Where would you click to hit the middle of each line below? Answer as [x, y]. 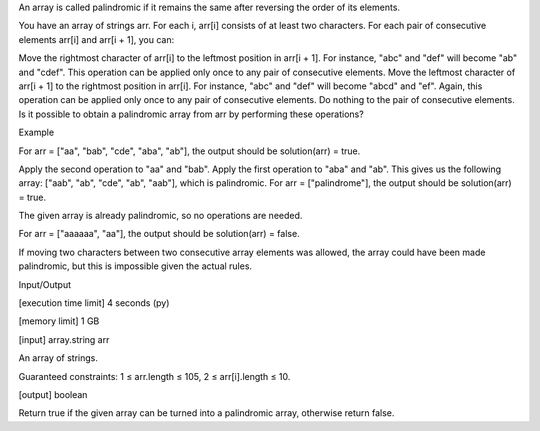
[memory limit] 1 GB [59, 321]
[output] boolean [53, 394]
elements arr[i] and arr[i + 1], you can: [96, 39]
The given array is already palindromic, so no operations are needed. [160, 216]
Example [36, 132]
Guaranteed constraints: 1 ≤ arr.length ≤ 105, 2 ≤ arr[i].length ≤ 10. [154, 376]
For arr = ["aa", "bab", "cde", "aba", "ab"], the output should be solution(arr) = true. [189, 151]
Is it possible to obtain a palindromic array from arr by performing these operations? [191, 114]
